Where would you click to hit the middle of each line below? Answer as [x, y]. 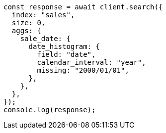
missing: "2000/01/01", [83, 70]
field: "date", [66, 54]
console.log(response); [50, 110]
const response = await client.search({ [83, 7]
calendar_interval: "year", [91, 62]
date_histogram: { [64, 46]
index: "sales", [43, 15]
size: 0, [29, 23]
